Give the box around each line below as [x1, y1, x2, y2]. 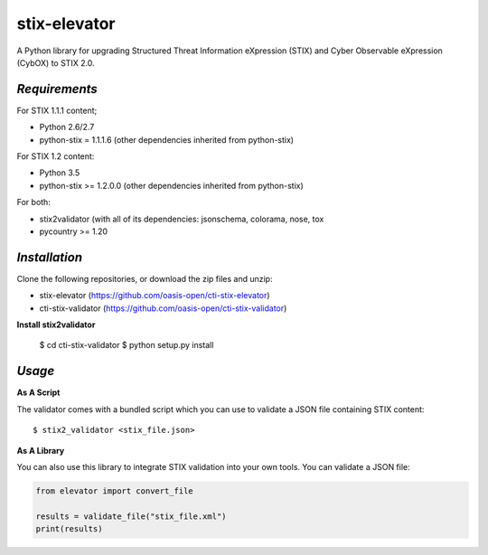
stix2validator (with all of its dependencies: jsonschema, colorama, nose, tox [39, 213, 324, 224]
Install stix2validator [16, 319, 96, 330]
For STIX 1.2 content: [16, 151, 95, 162]
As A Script [16, 387, 61, 398]
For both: [16, 197, 52, 208]
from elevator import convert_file [35, 485, 193, 496]
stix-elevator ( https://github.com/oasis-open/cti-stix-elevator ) [39, 290, 270, 301]
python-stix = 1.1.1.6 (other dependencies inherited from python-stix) [39, 134, 294, 145]
